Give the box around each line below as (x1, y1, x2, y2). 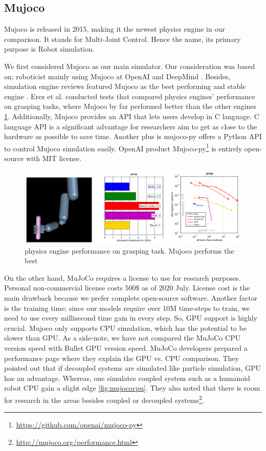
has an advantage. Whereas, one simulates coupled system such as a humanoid (4, 372, 250, 383)
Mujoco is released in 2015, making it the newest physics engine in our (4, 24, 225, 34)
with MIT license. (26, 152, 82, 163)
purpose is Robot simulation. (4, 43, 95, 54)
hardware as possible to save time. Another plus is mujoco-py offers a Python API (4, 131, 262, 142)
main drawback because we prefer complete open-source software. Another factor (4, 292, 258, 303)
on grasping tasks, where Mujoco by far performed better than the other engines (4, 101, 256, 111)
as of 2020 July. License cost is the (142, 282, 250, 293)
